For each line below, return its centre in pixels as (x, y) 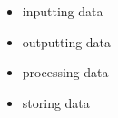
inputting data (63, 11)
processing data (65, 72)
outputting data (67, 41)
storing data (56, 102)
